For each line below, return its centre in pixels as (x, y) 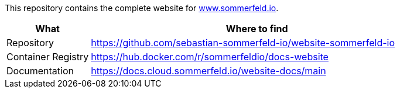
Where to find (257, 29)
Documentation (40, 71)
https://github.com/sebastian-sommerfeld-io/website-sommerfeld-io (243, 43)
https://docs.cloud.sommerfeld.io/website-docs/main (208, 71)
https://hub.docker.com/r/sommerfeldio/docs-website (210, 57)
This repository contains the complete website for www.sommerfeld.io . (142, 8)
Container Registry (48, 57)
